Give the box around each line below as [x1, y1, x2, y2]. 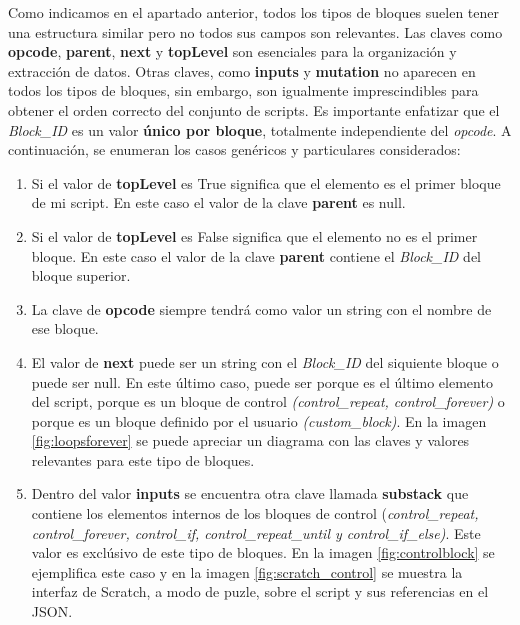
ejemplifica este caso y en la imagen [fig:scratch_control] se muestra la [31, 561, 463, 582]
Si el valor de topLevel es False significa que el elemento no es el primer [31, 225, 478, 246]
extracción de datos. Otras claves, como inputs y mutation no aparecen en [8, 60, 476, 81]
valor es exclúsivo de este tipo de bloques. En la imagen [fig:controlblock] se [31, 542, 495, 563]
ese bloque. [31, 318, 99, 339]
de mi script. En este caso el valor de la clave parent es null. [31, 192, 406, 213]
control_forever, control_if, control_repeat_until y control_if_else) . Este [31, 522, 481, 543]
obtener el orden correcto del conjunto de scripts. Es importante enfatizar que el [8, 99, 500, 120]
